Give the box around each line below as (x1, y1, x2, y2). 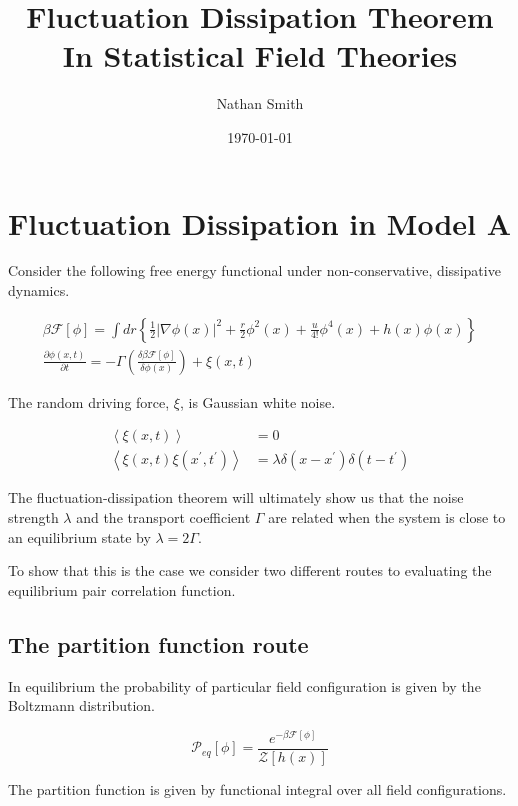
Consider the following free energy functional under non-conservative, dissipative (8, 260, 501, 281)
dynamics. (8, 280, 70, 301)
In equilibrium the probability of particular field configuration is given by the (8, 675, 481, 696)
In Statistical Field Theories (62, 35, 458, 76)
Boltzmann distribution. (8, 695, 155, 716)
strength (8, 506, 59, 527)
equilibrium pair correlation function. (8, 579, 236, 600)
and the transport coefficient (76, 506, 251, 527)
